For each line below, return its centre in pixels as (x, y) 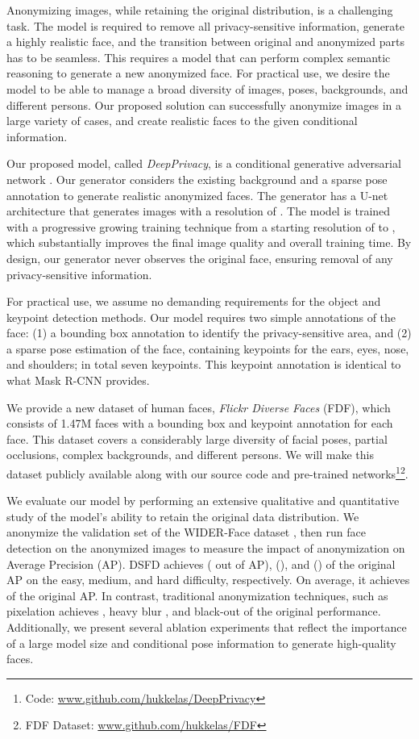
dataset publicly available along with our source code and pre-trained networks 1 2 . (207, 472)
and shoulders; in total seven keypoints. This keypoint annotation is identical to (204, 364)
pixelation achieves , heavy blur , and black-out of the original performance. (194, 611)
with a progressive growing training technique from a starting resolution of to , (201, 226)
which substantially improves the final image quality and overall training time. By (209, 242)
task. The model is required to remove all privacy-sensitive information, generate (206, 25)
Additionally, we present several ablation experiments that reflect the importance (207, 627)
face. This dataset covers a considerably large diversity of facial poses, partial (197, 438)
